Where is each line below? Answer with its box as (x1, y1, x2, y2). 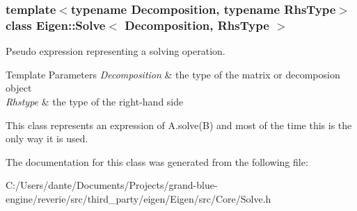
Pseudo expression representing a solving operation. (6, 44, 225, 58)
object (6, 81, 32, 95)
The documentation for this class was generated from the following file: (6, 154, 308, 169)
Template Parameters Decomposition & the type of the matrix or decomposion (6, 67, 340, 81)
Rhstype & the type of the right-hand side (6, 94, 184, 108)
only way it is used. (6, 131, 88, 146)
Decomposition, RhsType (125, 16, 269, 33)
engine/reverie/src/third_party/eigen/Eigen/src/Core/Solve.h (6, 191, 271, 205)
